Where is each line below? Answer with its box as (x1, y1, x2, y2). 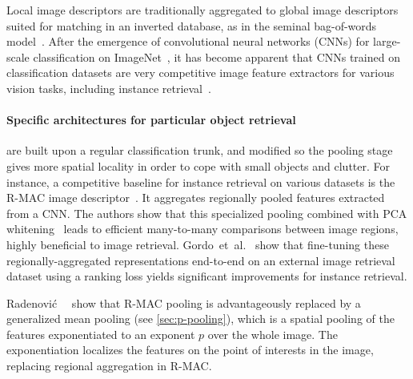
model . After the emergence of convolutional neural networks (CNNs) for (6, 33, 370, 50)
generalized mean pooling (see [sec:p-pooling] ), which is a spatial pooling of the (6, 310, 395, 327)
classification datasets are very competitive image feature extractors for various (6, 64, 395, 81)
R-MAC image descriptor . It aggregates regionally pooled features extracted (6, 189, 385, 206)
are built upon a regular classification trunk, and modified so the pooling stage (6, 142, 393, 159)
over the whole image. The (207, 325, 338, 342)
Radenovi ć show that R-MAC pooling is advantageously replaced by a (6, 294, 361, 311)
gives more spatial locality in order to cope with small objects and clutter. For (6, 157, 391, 174)
